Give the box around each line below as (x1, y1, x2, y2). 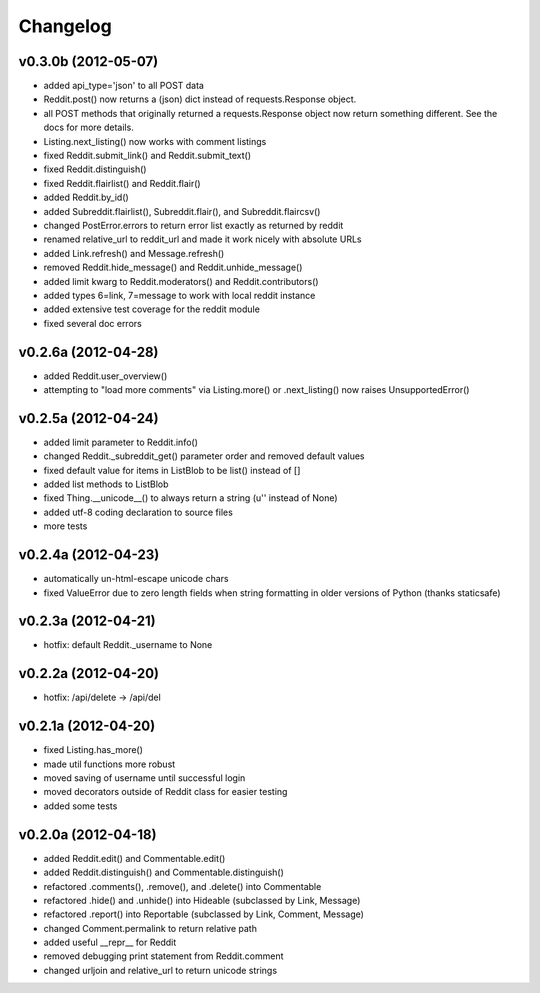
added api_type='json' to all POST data (43, 80, 205, 92)
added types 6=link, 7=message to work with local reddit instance (43, 289, 316, 301)
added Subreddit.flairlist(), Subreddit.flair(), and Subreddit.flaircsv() (43, 205, 321, 217)
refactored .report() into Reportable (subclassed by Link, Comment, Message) (43, 908, 365, 920)
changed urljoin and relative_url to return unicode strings (43, 964, 278, 976)
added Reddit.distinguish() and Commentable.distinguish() (43, 866, 285, 879)
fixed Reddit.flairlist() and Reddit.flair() (43, 177, 201, 189)
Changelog (18, 15, 112, 37)
